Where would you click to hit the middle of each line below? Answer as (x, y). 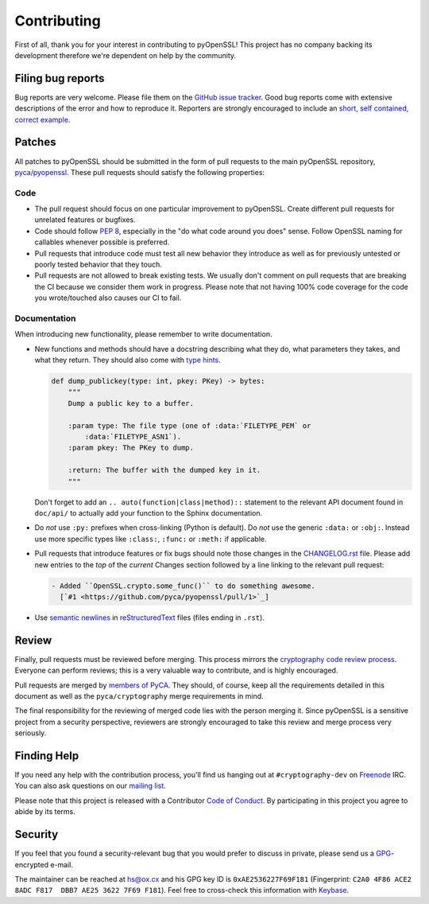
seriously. (31, 733)
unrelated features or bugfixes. (85, 220)
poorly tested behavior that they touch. (98, 265)
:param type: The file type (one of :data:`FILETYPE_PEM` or (189, 425)
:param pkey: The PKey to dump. (131, 448)
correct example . (43, 119)
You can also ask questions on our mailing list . (90, 786)
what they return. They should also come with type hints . (128, 360)
